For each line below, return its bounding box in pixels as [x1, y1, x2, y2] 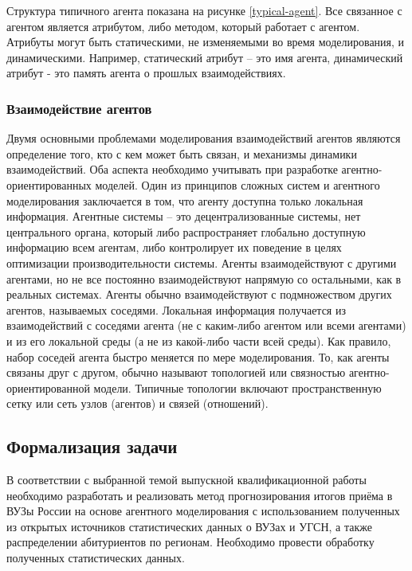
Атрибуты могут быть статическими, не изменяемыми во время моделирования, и [6, 33, 405, 50]
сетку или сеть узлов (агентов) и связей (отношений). [6, 395, 269, 412]
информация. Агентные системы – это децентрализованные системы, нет [6, 208, 361, 225]
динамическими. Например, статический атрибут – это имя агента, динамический [6, 49, 403, 65]
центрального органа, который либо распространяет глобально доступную [6, 223, 366, 240]
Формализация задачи [6, 434, 178, 459]
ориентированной [6, 379, 90, 396]
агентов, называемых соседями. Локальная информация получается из [6, 301, 346, 318]
